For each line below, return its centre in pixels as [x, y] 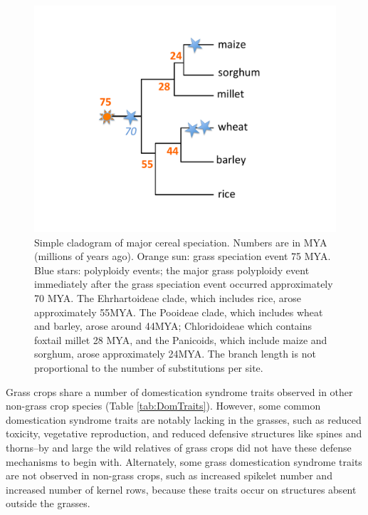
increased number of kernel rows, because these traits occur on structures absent [181, 489]
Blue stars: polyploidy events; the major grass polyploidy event [172, 270]
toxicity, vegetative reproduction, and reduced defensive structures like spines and [184, 433]
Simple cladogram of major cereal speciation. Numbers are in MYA [181, 242]
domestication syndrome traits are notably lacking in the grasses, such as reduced [184, 419]
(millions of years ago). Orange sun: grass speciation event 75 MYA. [183, 256]
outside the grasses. [48, 503]
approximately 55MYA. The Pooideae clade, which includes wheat [179, 312]
